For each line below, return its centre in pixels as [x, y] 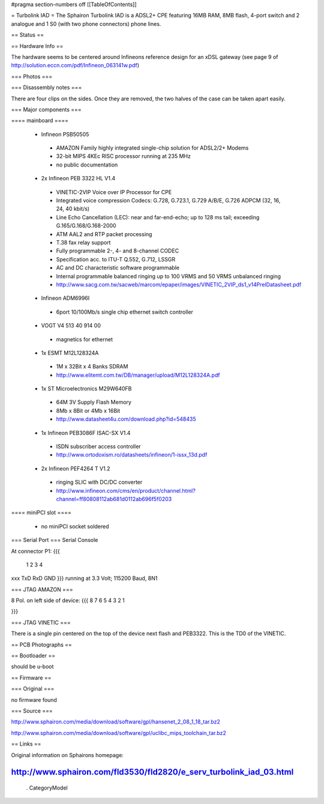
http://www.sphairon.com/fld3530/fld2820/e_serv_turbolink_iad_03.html [152, 772]
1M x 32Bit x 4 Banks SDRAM [92, 367]
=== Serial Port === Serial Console [55, 540]
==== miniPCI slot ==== [41, 513]
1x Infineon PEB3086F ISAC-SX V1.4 [86, 433]
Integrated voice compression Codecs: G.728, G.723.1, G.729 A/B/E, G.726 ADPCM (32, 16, [168, 201]
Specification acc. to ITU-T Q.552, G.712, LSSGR [116, 259]
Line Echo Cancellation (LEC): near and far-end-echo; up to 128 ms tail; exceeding [158, 217]
